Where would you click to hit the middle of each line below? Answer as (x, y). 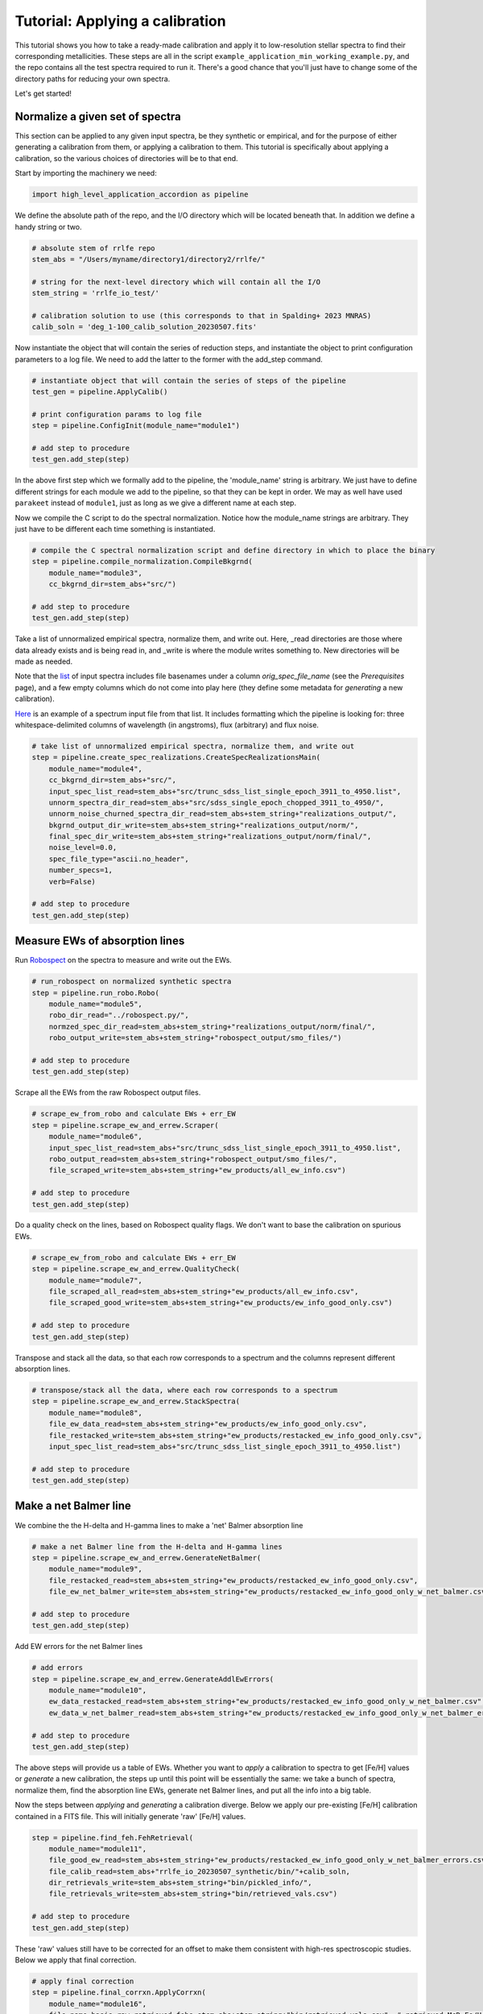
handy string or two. (48, 226)
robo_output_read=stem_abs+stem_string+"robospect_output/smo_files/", (193, 1159)
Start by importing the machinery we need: (86, 173)
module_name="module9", (95, 1569)
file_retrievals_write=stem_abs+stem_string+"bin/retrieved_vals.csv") (193, 1894)
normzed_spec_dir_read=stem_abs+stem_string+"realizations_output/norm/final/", (212, 1026)
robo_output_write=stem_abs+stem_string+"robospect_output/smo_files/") (195, 1038)
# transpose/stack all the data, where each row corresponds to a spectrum (185, 1390)
